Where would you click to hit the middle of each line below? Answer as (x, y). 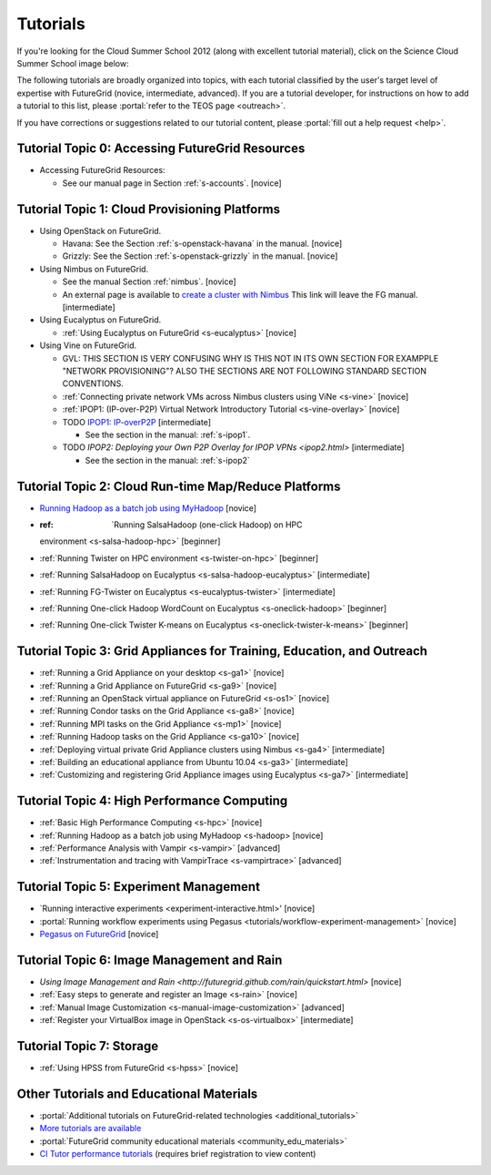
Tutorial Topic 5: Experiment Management (139, 887)
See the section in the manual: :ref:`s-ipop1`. (168, 434)
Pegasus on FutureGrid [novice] (99, 935)
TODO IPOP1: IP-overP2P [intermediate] (136, 422)
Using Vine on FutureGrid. (88, 345)
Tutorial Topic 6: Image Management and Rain (150, 960)
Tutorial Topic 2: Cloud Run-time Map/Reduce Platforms (179, 486)
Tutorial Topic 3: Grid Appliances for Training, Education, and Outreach (222, 651)
